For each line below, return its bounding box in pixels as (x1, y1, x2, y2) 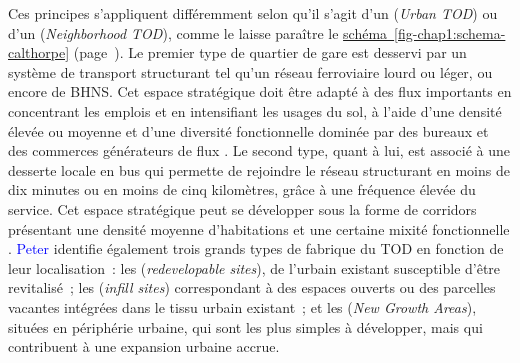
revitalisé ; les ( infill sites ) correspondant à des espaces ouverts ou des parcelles (8, 277, 496, 298)
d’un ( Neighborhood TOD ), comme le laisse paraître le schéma (8, 22, 388, 43)
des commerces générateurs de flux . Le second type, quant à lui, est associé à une (8, 140, 511, 161)
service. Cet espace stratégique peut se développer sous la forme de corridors (8, 198, 477, 219)
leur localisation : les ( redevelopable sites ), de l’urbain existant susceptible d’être (8, 257, 501, 278)
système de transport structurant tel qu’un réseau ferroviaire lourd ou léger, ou (8, 61, 493, 82)
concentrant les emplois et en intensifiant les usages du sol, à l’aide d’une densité (8, 100, 502, 121)
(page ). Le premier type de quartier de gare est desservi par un (73, 42, 467, 63)
